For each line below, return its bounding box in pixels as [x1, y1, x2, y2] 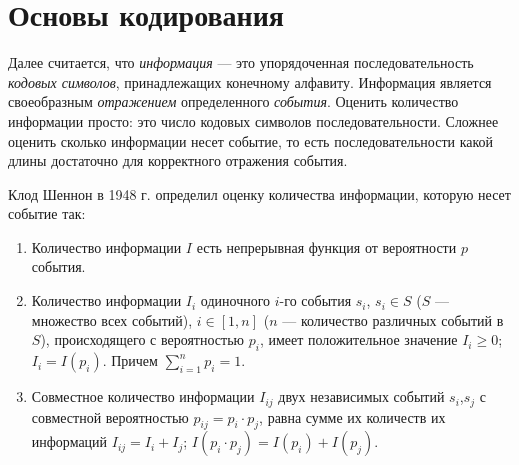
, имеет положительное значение [259, 329, 458, 350]
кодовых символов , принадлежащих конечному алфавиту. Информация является [8, 71, 492, 92]
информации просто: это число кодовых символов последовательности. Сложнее [8, 110, 499, 131]
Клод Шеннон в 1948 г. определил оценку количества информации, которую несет [8, 183, 511, 204]
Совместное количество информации [31, 386, 255, 407]
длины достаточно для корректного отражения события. [8, 150, 348, 171]
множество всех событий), [31, 309, 193, 330]
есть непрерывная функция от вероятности [196, 236, 457, 257]
